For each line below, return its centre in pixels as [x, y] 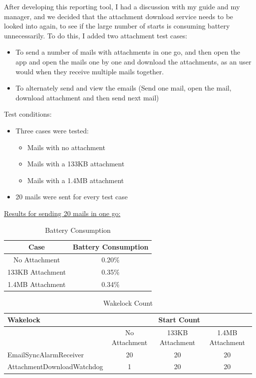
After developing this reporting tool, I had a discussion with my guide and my [122, 6]
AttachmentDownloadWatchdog [55, 366]
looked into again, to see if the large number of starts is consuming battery [117, 26]
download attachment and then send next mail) [87, 97]
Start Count [179, 320]
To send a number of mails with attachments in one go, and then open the [128, 52]
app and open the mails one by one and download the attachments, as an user [133, 61]
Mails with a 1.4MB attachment [76, 180]
